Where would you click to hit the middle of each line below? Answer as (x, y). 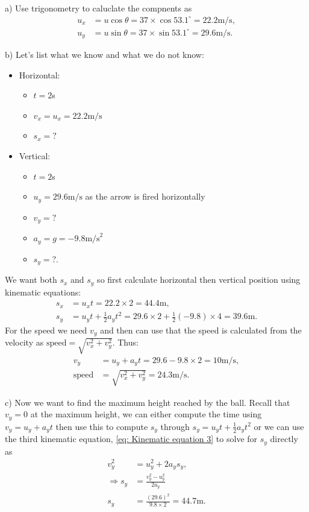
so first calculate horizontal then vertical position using (199, 280)
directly (284, 439)
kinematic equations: (43, 292)
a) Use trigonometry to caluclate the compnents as (98, 8)
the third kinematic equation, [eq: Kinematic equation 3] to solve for (131, 439)
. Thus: (125, 342)
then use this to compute (102, 426)
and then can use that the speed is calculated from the (201, 330)
